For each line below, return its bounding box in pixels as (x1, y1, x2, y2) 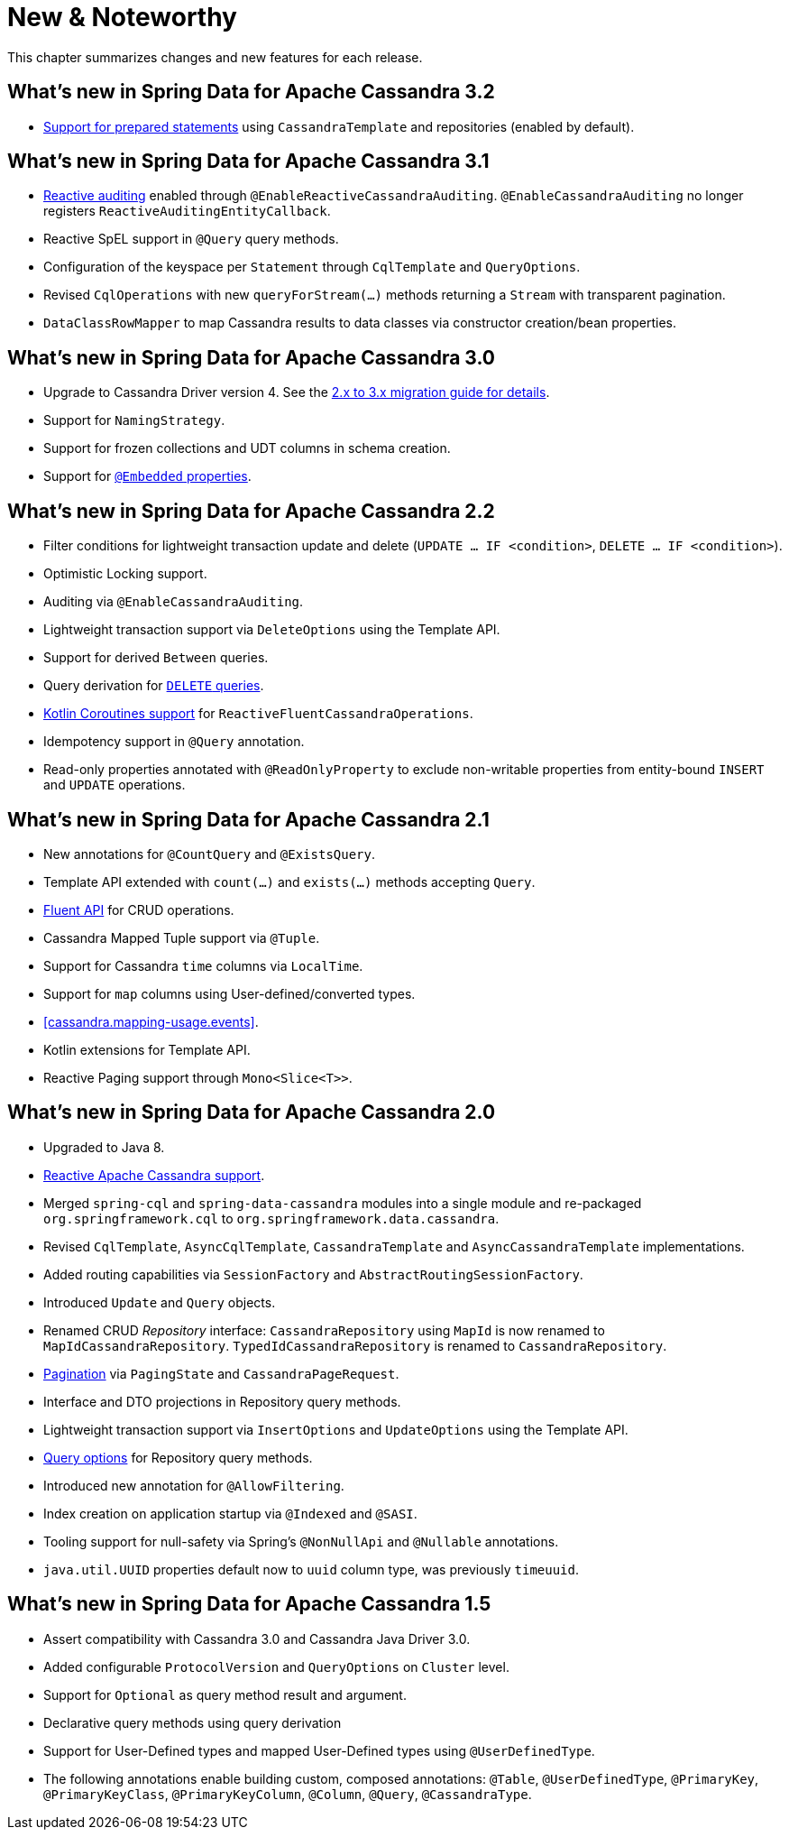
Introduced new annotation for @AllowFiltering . (43, 1477, 344, 1493)
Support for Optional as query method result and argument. (43, 1686, 407, 1703)
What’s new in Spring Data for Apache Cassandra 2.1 (7, 808, 490, 831)
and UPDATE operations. (43, 777, 186, 793)
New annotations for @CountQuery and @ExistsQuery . (43, 845, 376, 862)
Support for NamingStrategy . (43, 412, 225, 429)
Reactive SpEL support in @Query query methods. (43, 231, 339, 247)
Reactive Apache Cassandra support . (43, 1167, 265, 1183)
